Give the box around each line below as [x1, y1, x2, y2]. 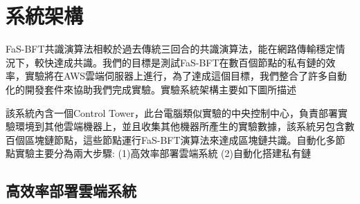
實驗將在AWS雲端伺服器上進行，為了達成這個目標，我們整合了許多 [24, 68, 328, 83]
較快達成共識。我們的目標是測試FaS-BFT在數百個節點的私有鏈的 [34, 55, 326, 69]
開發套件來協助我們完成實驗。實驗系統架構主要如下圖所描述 [24, 82, 296, 96]
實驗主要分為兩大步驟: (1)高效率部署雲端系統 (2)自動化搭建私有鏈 [15, 146, 311, 160]
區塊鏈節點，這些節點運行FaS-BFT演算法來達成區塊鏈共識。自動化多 [24, 132, 336, 147]
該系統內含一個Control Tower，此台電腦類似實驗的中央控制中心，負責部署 [6, 105, 338, 120]
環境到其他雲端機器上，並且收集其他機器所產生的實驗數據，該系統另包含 [15, 119, 345, 133]
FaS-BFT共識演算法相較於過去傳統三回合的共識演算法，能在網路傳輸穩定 [6, 41, 336, 56]
